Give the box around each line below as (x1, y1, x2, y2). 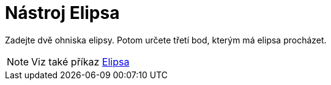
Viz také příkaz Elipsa (31, 55, 130, 68)
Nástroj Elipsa (5, 2, 120, 23)
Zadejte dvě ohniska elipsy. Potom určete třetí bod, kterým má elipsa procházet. (5, 34, 327, 45)
